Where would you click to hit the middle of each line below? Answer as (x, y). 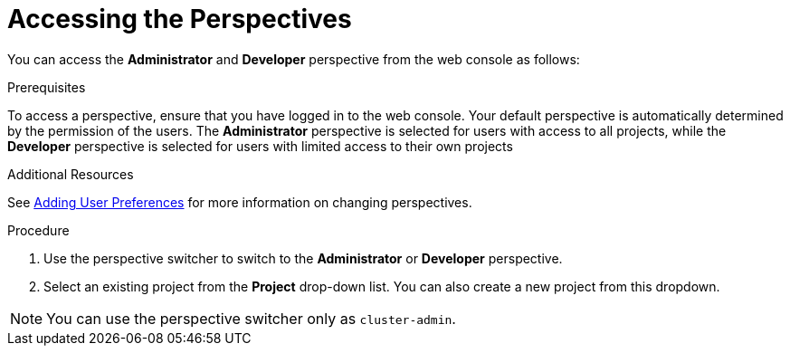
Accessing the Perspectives (180, 19)
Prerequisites (47, 87)
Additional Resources (71, 174)
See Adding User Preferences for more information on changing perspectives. (240, 202)
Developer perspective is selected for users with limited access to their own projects (260, 146)
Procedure (38, 230)
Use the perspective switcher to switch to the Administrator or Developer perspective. (303, 258)
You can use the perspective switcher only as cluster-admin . (251, 318)
